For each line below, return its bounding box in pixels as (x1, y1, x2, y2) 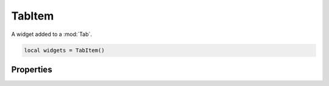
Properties (11, 64, 52, 74)
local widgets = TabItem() (24, 46, 105, 54)
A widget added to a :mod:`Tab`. (11, 30, 93, 38)
